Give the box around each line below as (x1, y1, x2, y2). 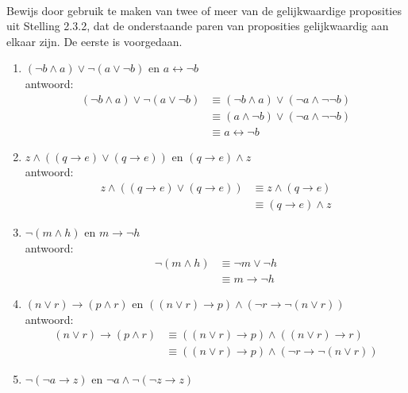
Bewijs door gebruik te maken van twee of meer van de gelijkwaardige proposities (6, 2, 402, 18)
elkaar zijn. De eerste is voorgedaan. (6, 33, 183, 49)
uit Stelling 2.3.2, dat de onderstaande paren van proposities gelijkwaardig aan (6, 17, 389, 34)
